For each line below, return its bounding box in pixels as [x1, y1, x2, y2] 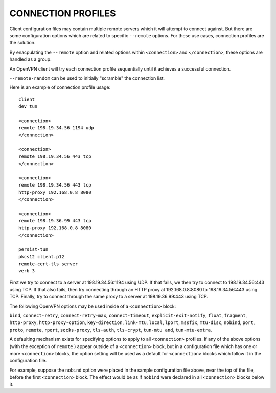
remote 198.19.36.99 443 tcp [18, 218, 91, 224]
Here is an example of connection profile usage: [9, 84, 111, 90]
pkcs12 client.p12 [18, 253, 65, 260]
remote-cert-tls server [18, 261, 78, 267]
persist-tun [18, 246, 49, 252]
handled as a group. [9, 56, 52, 62]
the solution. [9, 40, 36, 46]
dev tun [18, 104, 38, 109]
